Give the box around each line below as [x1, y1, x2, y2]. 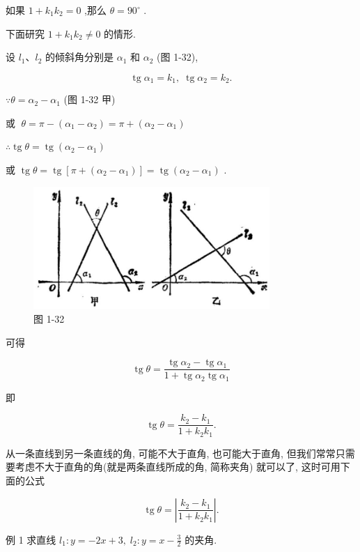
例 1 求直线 [6, 532, 56, 546]
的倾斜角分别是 [45, 49, 114, 64]
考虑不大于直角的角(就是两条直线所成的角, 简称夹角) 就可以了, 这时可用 [15, 459, 341, 474]
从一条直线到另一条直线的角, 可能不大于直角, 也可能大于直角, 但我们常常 [6, 445, 336, 460]
